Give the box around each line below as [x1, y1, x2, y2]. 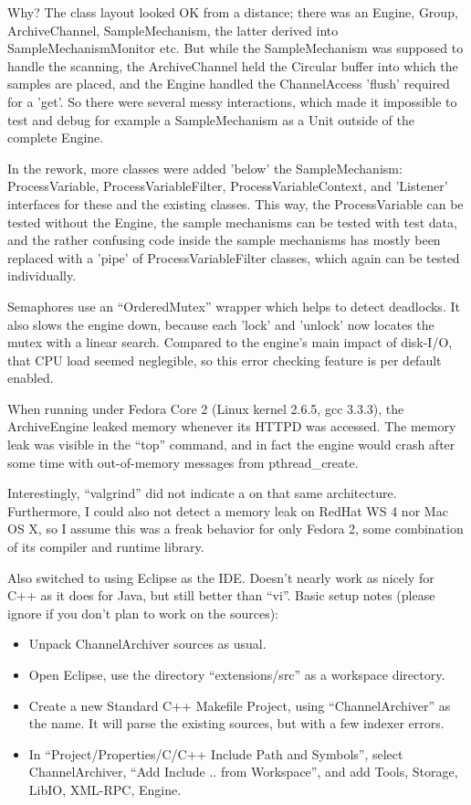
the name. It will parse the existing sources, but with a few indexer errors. [28, 714, 445, 733]
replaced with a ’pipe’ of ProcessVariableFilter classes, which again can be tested [7, 248, 460, 267]
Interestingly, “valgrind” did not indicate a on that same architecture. [7, 483, 397, 503]
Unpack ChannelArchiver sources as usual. [28, 634, 267, 653]
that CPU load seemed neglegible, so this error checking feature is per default [7, 350, 442, 369]
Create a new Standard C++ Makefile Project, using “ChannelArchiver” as [28, 695, 451, 715]
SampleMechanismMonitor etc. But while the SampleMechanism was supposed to [7, 38, 464, 58]
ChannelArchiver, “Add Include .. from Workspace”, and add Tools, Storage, [28, 762, 458, 781]
